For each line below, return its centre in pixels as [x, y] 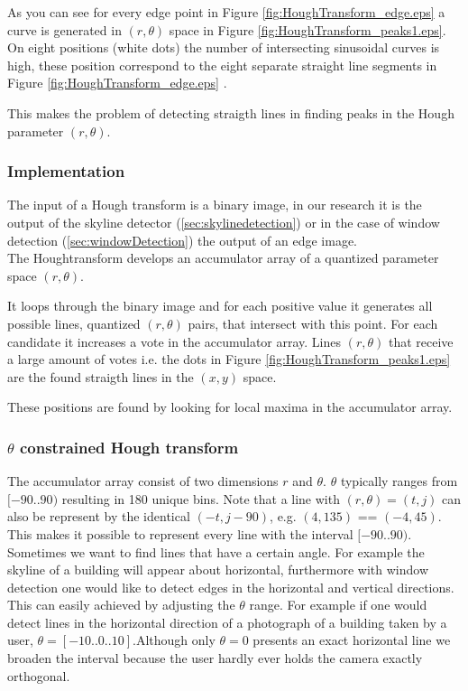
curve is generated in [64, 29]
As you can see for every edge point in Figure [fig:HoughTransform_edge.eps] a [226, 12]
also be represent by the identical [99, 516]
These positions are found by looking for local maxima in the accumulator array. [230, 407]
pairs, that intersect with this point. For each [313, 323]
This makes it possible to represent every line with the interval [180, 533]
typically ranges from [399, 481]
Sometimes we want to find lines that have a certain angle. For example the [216, 551]
